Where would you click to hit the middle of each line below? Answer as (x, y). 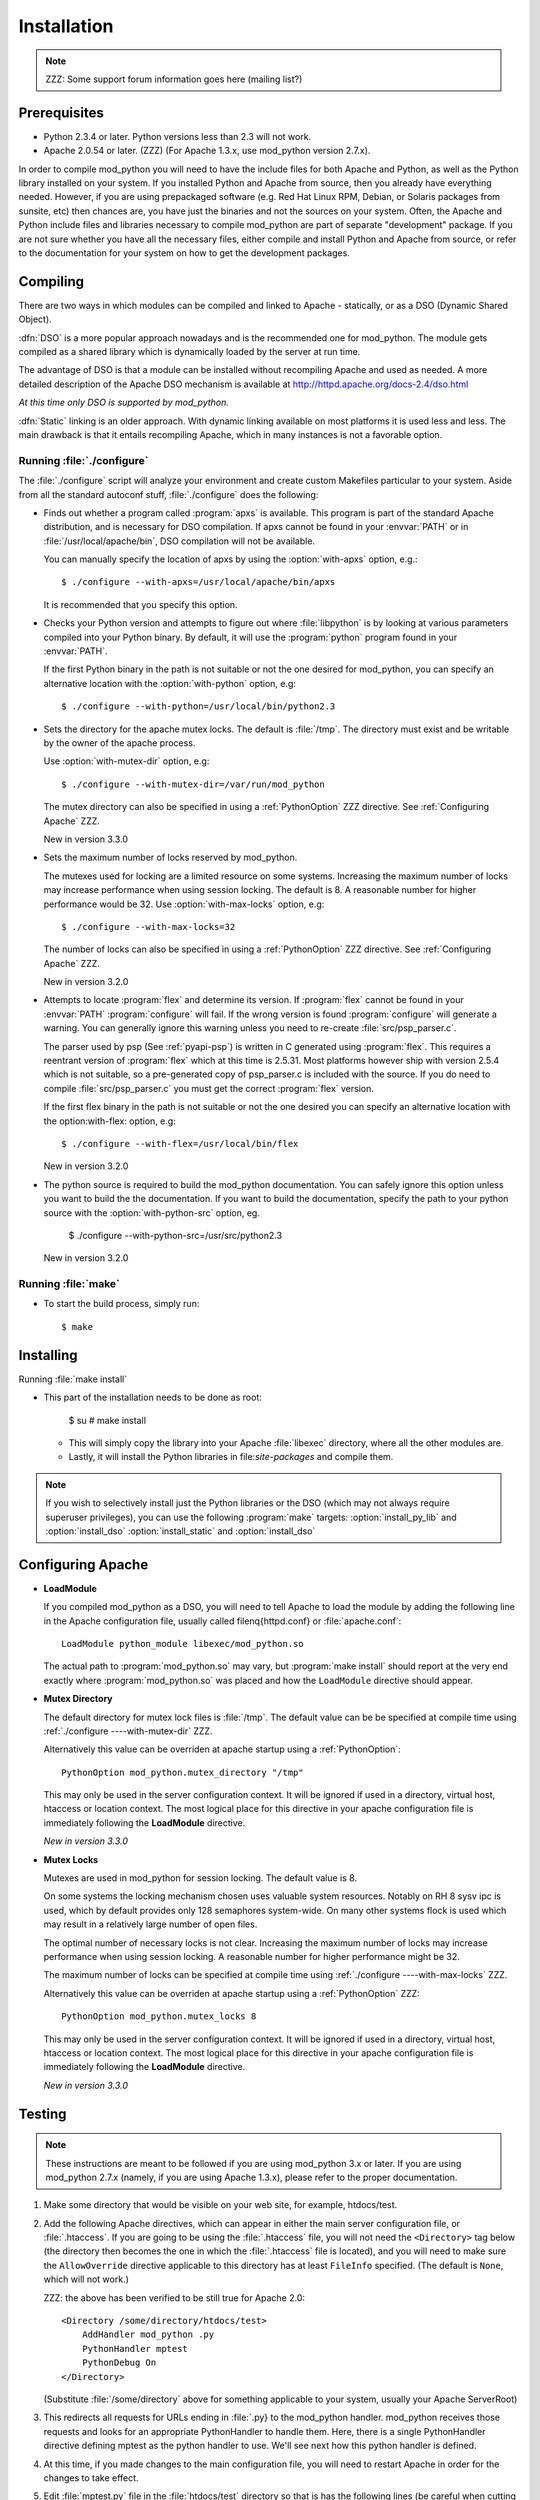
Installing (48, 1355)
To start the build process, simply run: (121, 1304)
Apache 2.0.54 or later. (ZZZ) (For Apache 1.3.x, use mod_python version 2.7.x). (207, 151)
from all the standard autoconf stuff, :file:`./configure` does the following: (168, 494)
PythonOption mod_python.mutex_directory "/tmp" (182, 1772)
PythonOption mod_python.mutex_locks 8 (159, 2016)
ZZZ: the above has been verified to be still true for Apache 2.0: (174, 2297)
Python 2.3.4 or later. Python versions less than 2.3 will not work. (177, 136)
